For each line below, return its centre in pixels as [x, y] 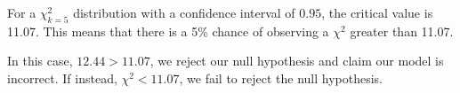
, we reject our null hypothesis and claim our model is [297, 61]
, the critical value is [377, 12]
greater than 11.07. [402, 31]
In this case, [40, 61]
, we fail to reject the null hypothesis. [281, 77]
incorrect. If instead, [62, 77]
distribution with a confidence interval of [184, 12]
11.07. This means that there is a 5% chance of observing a [168, 31]
